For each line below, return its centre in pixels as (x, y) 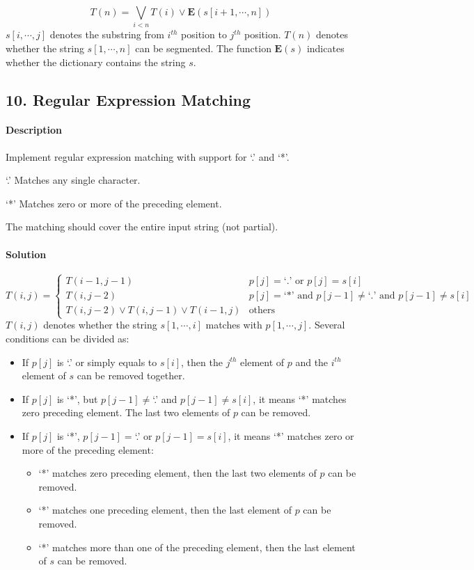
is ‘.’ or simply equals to (107, 362)
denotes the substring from (107, 34)
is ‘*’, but (77, 398)
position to (204, 34)
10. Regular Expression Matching (128, 99)
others (262, 311)
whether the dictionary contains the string (96, 62)
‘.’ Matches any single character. (73, 180)
